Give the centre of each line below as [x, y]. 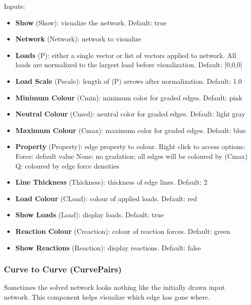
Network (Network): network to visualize [78, 39]
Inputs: [15, 6]
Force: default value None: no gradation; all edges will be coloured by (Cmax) [131, 156]
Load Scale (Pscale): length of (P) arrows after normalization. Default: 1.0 [129, 81]
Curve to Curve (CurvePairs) [63, 269]
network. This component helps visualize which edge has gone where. [107, 296]
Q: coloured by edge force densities [67, 165]
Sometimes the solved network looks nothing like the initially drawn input [115, 287]
